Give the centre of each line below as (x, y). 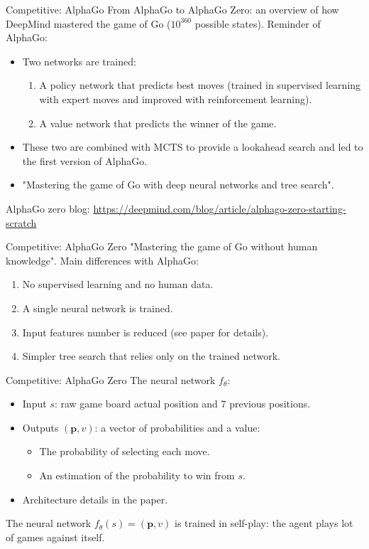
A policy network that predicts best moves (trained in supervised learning (200, 85)
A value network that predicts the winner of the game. (158, 123)
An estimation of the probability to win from (137, 475)
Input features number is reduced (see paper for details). (145, 332)
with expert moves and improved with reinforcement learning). (176, 98)
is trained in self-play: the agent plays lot (264, 523)
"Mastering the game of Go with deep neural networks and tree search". (178, 185)
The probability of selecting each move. (125, 451)
